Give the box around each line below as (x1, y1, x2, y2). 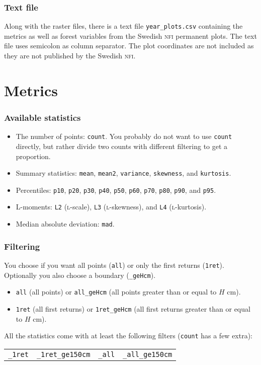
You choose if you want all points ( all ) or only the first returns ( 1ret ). (4, 259, 224, 270)
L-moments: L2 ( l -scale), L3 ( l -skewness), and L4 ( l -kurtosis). (16, 201, 207, 212)
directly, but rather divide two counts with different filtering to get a (16, 140, 228, 151)
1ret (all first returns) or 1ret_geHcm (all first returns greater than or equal (16, 303, 250, 314)
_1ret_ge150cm (36, 350, 91, 358)
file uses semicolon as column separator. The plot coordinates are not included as (4, 40, 254, 51)
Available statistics (4, 111, 81, 123)
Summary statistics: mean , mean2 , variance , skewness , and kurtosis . (16, 168, 231, 178)
